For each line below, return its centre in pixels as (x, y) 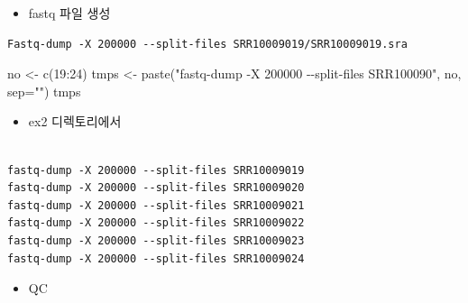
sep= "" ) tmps (44, 91)
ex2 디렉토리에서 (75, 121)
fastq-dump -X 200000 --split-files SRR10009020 (156, 188)
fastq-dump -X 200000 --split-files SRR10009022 (156, 223)
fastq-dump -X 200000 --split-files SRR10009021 (156, 205)
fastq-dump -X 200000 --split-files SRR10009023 (156, 240)
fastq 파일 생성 (69, 13)
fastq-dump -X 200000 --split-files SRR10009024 (156, 258)
